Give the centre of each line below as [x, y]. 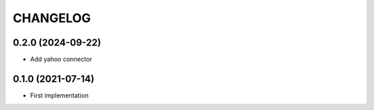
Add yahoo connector [61, 59]
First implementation [60, 95]
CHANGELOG [52, 18]
